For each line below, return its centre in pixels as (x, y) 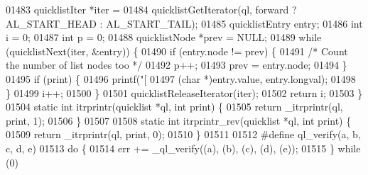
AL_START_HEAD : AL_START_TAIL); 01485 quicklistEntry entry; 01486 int (184, 23)
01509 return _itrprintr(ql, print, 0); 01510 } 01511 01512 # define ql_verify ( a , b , (183, 134)
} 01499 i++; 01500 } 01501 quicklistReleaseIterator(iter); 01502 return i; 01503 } (184, 92)
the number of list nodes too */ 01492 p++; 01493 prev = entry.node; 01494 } (177, 65)
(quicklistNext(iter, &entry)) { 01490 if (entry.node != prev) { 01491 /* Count (177, 51)
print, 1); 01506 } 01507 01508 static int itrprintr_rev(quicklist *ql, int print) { (179, 120)
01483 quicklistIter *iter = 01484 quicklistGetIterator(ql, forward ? (151, 9)
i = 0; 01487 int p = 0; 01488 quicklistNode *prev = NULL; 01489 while (164, 37)
